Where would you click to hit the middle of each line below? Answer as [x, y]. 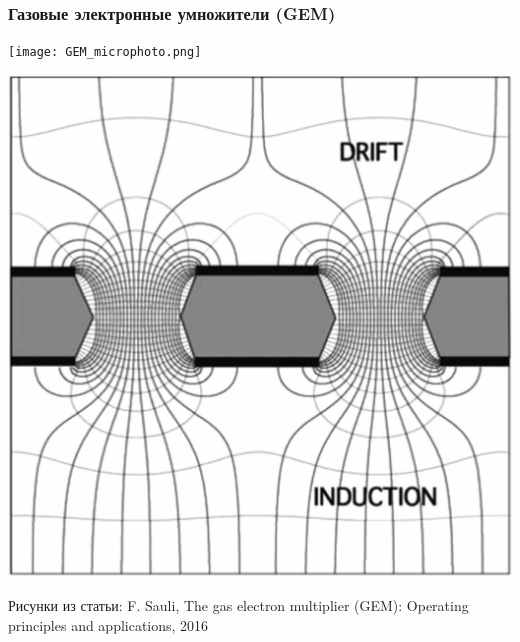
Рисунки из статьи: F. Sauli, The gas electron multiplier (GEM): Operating [238, 604]
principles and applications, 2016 [108, 624]
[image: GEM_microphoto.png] [105, 52]
